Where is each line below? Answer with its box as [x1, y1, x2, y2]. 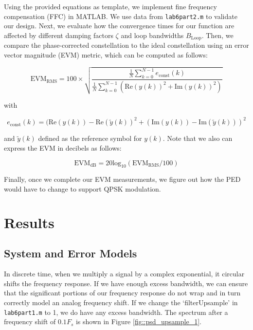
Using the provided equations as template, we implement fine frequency [4, 1, 217, 11]
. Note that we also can [163, 133, 233, 143]
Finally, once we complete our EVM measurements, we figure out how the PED [4, 174, 241, 184]
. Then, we [201, 30, 234, 40]
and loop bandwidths [121, 30, 184, 40]
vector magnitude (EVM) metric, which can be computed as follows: [4, 49, 208, 59]
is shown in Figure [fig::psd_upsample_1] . [75, 316, 201, 327]
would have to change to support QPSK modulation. [4, 184, 161, 194]
